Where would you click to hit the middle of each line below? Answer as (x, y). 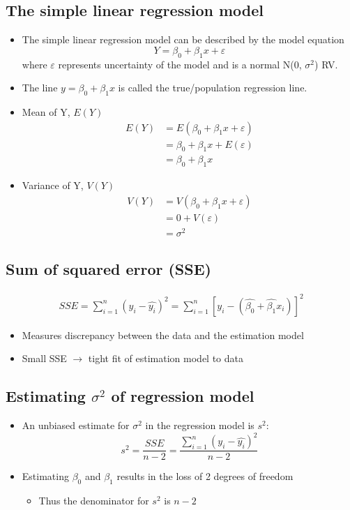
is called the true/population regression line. (213, 88)
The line (40, 88)
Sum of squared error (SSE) (108, 269)
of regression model (183, 396)
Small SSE (44, 358)
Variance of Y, (53, 185)
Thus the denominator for (94, 501)
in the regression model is (200, 425)
